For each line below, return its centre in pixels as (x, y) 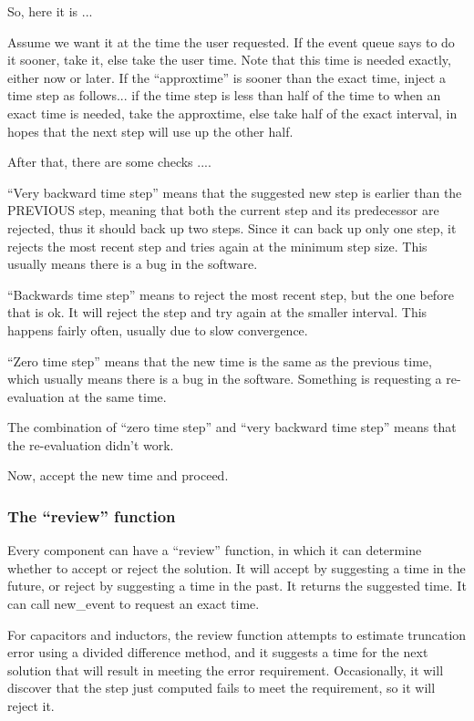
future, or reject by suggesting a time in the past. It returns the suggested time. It (237, 586)
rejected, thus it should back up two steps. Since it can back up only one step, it (232, 227)
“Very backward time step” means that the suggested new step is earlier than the (235, 192)
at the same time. (118, 396)
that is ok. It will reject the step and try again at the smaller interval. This (217, 312)
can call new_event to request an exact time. (134, 604)
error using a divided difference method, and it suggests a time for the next (218, 652)
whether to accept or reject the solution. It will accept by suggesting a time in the (237, 567)
